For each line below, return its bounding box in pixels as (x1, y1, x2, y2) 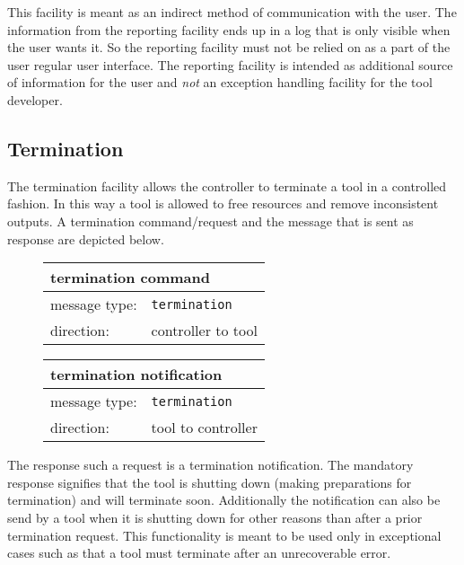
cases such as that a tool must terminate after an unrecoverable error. (7, 543, 391, 562)
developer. (7, 90, 63, 109)
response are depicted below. (7, 229, 164, 248)
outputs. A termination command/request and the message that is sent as (7, 211, 414, 230)
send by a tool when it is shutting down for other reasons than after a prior (7, 508, 423, 526)
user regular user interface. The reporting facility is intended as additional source (7, 55, 453, 74)
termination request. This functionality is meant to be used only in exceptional (7, 525, 442, 544)
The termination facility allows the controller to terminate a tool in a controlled (7, 176, 447, 195)
